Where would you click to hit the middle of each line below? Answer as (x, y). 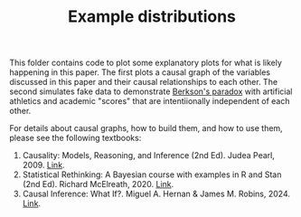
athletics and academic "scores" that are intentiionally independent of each (150, 101)
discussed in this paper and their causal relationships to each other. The (144, 82)
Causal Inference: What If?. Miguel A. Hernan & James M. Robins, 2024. (156, 194)
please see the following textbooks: (75, 138)
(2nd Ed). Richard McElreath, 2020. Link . (98, 184)
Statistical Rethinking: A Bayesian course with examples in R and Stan (152, 175)
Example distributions (152, 17)
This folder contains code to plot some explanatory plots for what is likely (146, 63)
